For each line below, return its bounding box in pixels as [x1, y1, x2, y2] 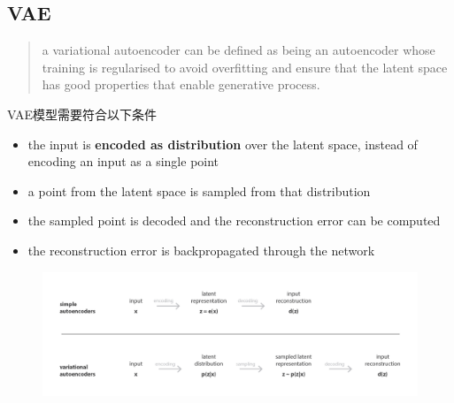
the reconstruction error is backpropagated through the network [27, 240, 375, 259]
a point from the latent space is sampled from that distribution [27, 181, 371, 200]
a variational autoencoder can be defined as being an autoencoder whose [42, 41, 435, 59]
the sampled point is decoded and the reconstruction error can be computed [27, 211, 441, 230]
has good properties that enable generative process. [42, 75, 320, 94]
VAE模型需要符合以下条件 [7, 104, 157, 123]
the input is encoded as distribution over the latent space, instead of [27, 134, 418, 153]
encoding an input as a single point [27, 152, 219, 171]
